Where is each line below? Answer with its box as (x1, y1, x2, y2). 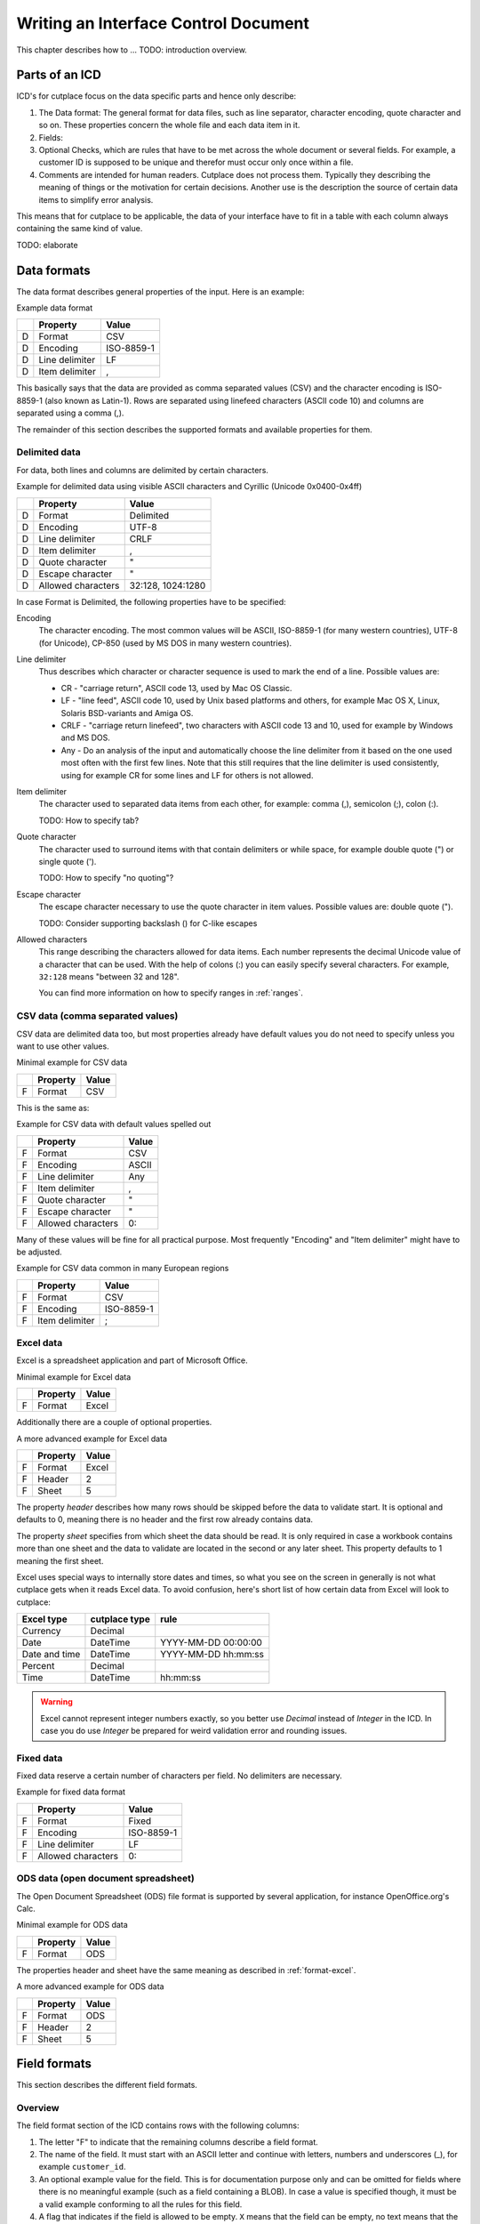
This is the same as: (16, 1102, 90, 1113)
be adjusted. (16, 1246, 62, 1257)
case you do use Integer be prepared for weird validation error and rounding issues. (40, 1725, 348, 1736)
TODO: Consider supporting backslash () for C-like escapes (38, 917, 258, 929)
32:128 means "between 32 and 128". (38, 971, 180, 982)
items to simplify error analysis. (38, 194, 154, 205)
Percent (21, 1660, 55, 1672)
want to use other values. (16, 1041, 110, 1052)
